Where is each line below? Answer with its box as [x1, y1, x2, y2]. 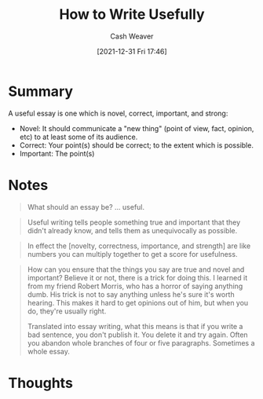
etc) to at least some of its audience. [19, 132, 138, 141]
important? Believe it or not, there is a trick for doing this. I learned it [27, 273, 248, 282]
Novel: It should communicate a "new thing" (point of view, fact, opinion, [19, 123, 254, 133]
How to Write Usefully [58, 5, 206, 24]
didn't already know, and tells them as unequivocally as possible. [27, 225, 238, 235]
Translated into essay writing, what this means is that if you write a [27, 321, 243, 331]
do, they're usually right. [27, 306, 107, 316]
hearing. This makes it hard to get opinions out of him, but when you [27, 298, 249, 307]
